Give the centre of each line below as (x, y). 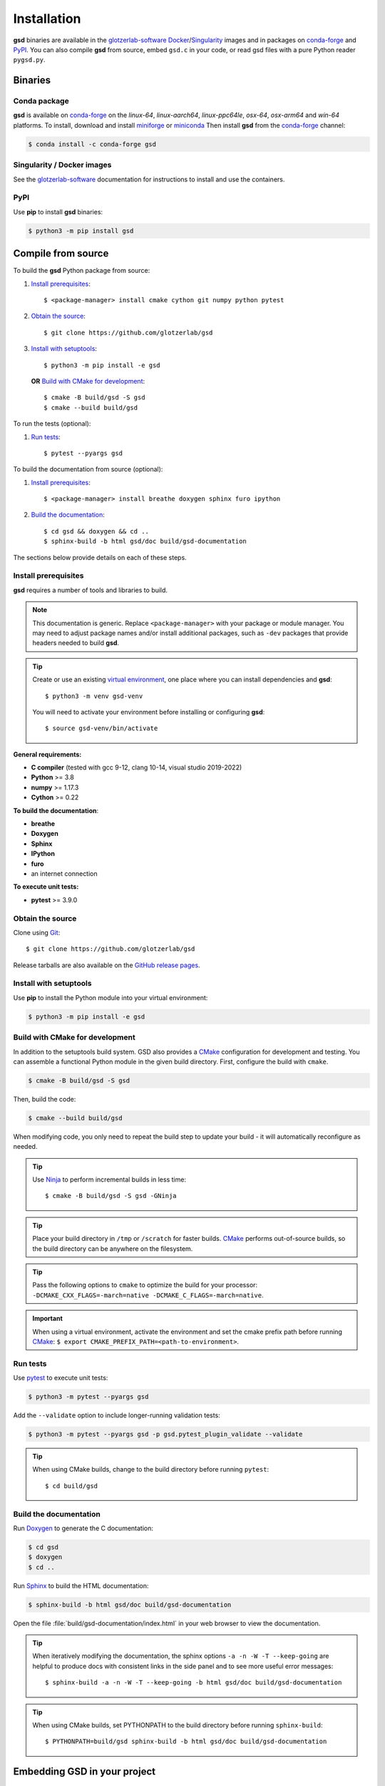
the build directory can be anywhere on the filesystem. (113, 1248)
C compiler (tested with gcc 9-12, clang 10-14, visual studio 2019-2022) (137, 767)
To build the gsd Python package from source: (82, 271)
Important (48, 1319)
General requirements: (47, 754)
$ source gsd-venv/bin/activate (102, 728)
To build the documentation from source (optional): (88, 469)
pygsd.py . (29, 60)
